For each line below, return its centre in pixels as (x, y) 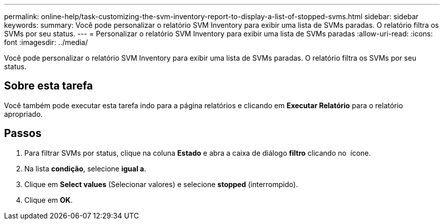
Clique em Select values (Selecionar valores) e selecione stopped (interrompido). (161, 184)
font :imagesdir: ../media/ (46, 42)
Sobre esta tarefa (49, 86)
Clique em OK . (49, 200)
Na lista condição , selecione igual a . (85, 168)
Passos (23, 133)
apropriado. (24, 114)
